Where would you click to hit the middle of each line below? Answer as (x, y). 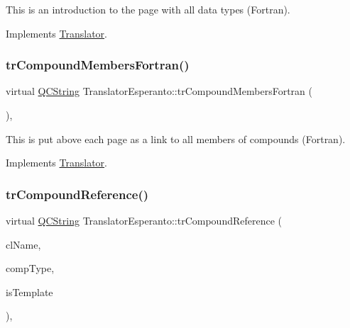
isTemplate (29, 292)
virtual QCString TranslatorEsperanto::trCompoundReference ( (144, 220)
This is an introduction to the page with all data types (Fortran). (148, 9)
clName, (23, 244)
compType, (30, 268)
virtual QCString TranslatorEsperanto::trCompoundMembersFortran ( (159, 91)
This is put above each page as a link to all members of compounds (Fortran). (176, 138)
